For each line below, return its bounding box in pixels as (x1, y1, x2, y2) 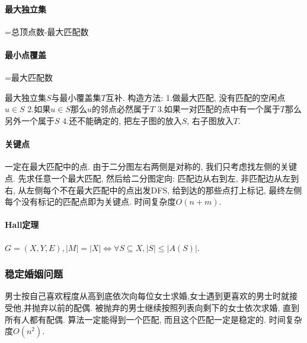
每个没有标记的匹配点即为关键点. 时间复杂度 (5, 195, 176, 208)
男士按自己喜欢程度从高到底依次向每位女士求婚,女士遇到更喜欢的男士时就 (5, 290, 289, 302)
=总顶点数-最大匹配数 (5, 25, 89, 37)
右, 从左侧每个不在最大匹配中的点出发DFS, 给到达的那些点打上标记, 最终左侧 (5, 183, 302, 196)
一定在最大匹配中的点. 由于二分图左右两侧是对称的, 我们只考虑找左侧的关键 (5, 160, 298, 173)
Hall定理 (5, 218, 39, 231)
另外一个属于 (5, 114, 55, 126)
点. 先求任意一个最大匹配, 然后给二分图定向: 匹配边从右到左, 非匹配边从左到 (5, 171, 299, 184)
